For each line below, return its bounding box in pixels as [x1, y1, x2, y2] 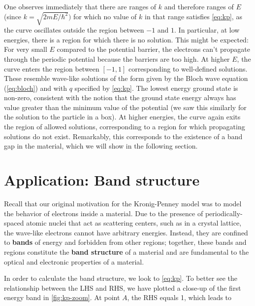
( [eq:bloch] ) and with [4, 82, 67, 93]
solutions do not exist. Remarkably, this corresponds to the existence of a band [4, 131, 243, 141]
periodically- [205, 208, 243, 218]
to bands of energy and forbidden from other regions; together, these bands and [4, 237, 247, 247]
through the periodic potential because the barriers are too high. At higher [4, 53, 230, 64]
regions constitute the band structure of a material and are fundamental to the [4, 246, 249, 257]
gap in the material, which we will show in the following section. [4, 141, 198, 151]
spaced [4, 218, 24, 228]
